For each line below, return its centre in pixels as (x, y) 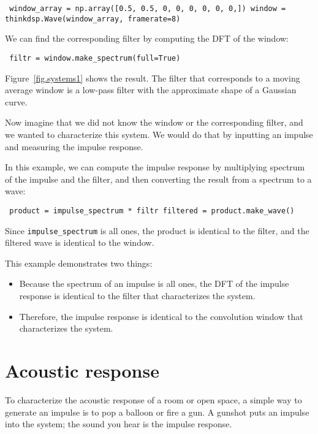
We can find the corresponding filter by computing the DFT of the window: (147, 38)
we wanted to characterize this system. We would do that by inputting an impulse (159, 134)
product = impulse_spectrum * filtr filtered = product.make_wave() (152, 211)
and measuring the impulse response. (74, 146)
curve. (16, 101)
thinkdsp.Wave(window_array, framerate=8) (93, 19)
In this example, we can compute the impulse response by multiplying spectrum (155, 167)
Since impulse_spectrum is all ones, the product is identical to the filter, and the (157, 230)
